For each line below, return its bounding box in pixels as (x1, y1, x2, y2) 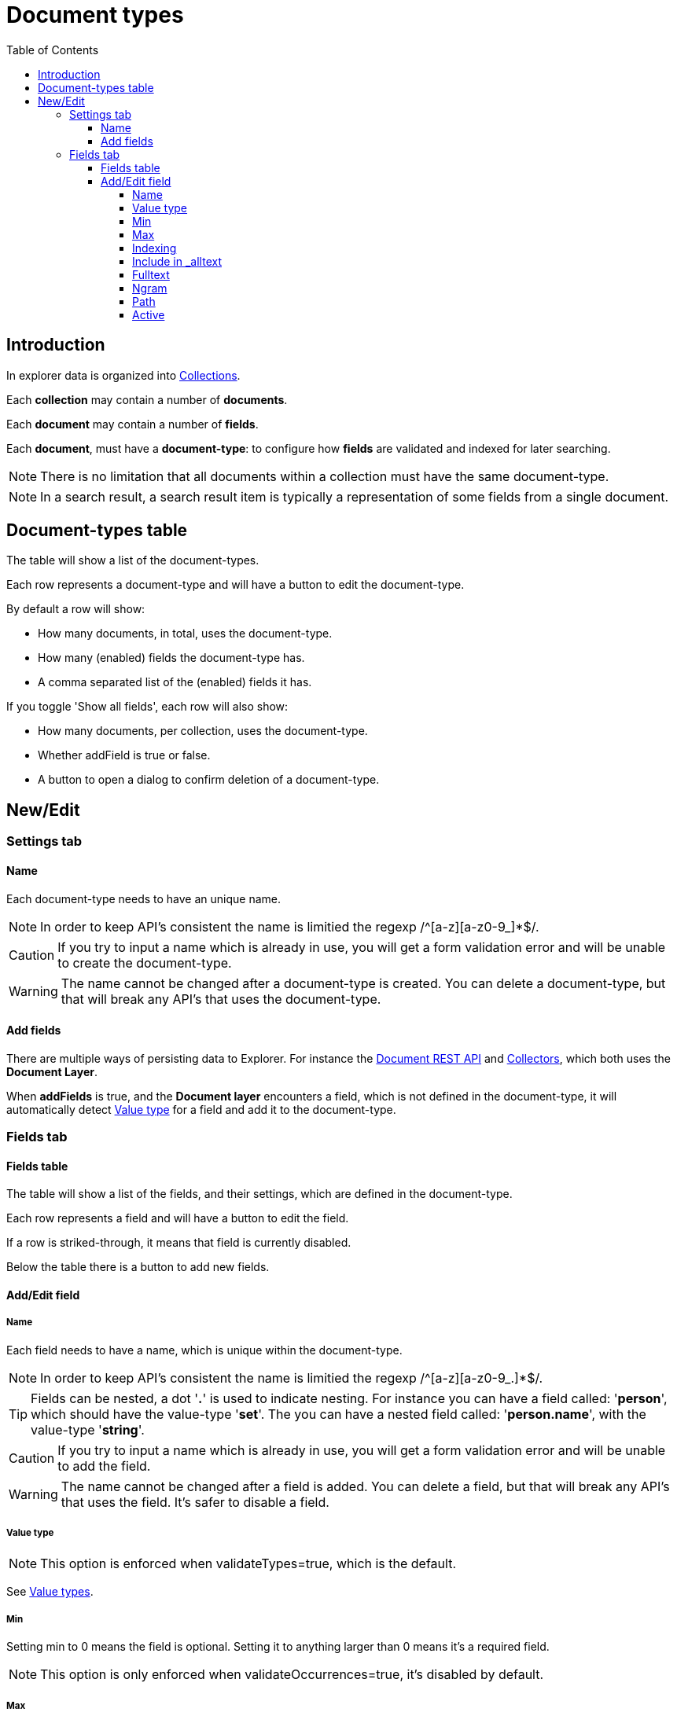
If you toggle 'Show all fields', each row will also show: (6, 700, 289, 714)
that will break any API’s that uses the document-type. (61, 990, 381, 1007)
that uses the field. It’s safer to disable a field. (61, 1493, 329, 1510)
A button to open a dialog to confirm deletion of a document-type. (38, 773, 380, 787)
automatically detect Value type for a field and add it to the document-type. (6, 1102, 396, 1116)
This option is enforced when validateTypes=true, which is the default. (40, 1556, 457, 1572)
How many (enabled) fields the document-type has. (38, 651, 305, 665)
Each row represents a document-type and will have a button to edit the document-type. (6, 578, 465, 592)
